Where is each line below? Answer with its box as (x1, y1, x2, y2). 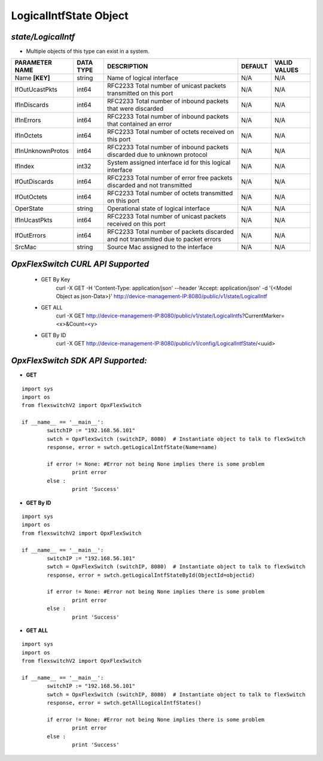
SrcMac (14, 243, 37, 251)
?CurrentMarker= (242, 312, 285, 320)
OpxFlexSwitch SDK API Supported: (11, 356, 147, 366)
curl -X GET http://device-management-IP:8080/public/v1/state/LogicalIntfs (56, 312, 242, 320)
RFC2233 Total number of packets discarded (106, 228, 234, 236)
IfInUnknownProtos (14, 147, 69, 155)
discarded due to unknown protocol (106, 150, 208, 159)
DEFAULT (241, 62, 269, 71)
